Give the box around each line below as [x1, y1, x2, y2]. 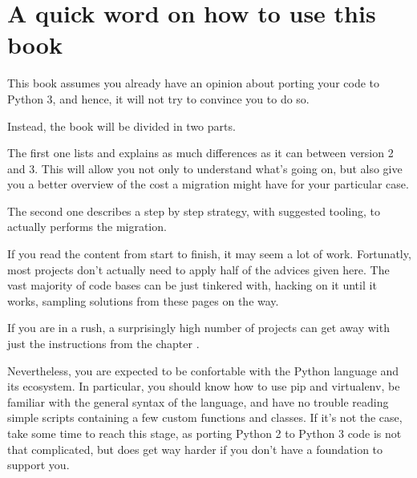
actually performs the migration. [7, 218, 167, 235]
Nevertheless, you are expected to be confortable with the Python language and [7, 362, 399, 379]
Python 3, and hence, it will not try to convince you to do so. [7, 90, 310, 107]
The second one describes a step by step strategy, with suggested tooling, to [7, 202, 380, 219]
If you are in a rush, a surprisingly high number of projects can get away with [7, 319, 390, 336]
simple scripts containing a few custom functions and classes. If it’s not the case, [7, 409, 403, 426]
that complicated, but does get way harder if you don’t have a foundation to [7, 440, 383, 457]
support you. [7, 456, 70, 473]
